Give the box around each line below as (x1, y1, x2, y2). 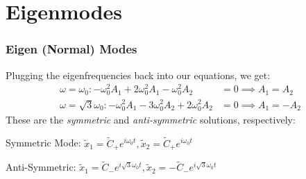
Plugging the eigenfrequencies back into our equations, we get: (6, 67, 271, 82)
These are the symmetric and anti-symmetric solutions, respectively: (6, 112, 296, 126)
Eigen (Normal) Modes (6, 40, 137, 58)
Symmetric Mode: (6, 135, 81, 150)
